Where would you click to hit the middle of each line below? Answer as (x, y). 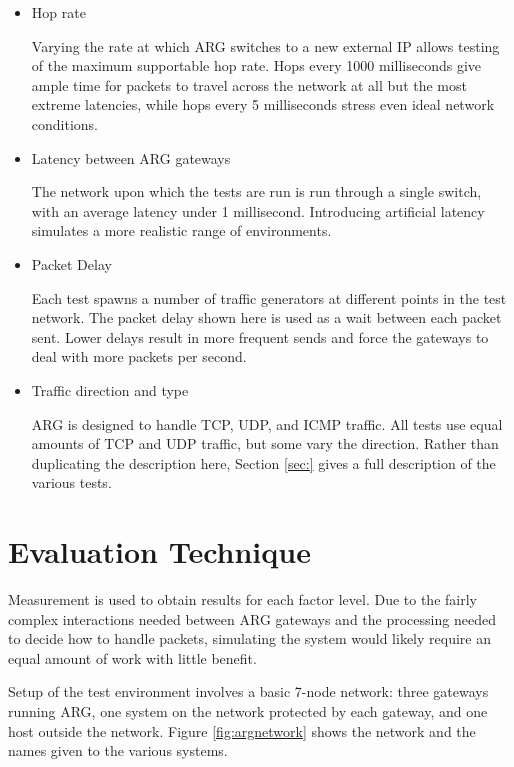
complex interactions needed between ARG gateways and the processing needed (252, 618)
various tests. (71, 482)
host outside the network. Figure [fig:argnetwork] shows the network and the (242, 730)
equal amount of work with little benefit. (132, 657)
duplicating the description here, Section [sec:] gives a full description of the (263, 462)
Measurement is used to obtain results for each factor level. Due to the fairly (242, 599)
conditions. (65, 123)
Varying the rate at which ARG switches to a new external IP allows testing (265, 45)
